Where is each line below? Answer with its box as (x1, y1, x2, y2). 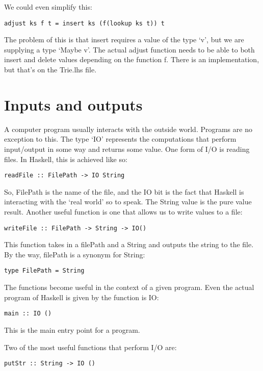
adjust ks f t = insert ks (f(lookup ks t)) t (4, 19, 165, 27)
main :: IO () (4, 310, 52, 317)
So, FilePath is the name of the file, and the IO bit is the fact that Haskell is (4, 186, 244, 197)
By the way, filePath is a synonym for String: (4, 249, 145, 259)
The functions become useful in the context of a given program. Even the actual (4, 282, 254, 293)
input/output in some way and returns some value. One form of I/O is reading (4, 143, 250, 154)
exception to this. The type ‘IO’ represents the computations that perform (4, 134, 236, 144)
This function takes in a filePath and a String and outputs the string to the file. (4, 239, 254, 250)
